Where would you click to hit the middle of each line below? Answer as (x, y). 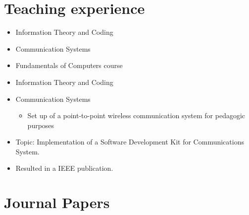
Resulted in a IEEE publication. (64, 168)
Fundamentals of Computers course (69, 65)
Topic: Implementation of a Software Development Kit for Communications (130, 142)
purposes (41, 125)
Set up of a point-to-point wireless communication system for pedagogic (136, 115)
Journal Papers (57, 202)
